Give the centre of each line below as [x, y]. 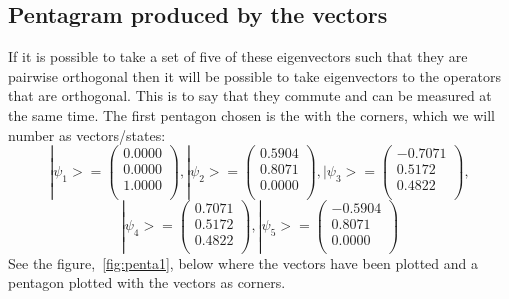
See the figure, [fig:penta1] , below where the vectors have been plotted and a [243, 262]
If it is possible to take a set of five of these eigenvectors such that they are [238, 56]
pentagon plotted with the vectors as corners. [147, 282]
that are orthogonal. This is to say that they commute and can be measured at [250, 95]
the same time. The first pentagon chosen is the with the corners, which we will [251, 114]
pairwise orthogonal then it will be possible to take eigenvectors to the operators [254, 75]
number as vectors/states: [87, 134]
